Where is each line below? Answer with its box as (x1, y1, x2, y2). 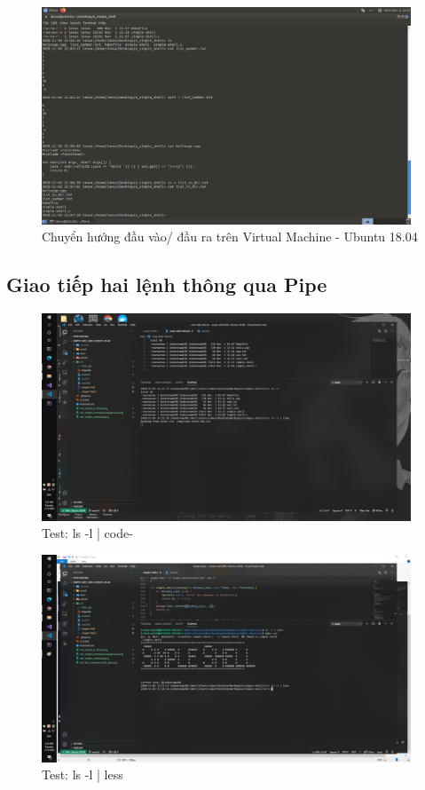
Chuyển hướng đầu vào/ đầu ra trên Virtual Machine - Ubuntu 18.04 (42, 227, 418, 246)
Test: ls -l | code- (42, 524, 133, 542)
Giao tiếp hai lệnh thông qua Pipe (6, 271, 327, 298)
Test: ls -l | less (42, 765, 123, 784)
